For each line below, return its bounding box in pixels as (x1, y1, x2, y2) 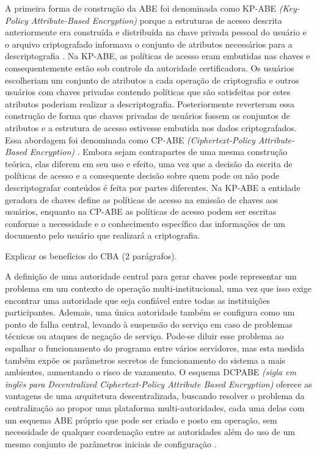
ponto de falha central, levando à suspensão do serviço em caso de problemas (5, 317, 293, 330)
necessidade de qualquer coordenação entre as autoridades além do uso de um (5, 425, 295, 438)
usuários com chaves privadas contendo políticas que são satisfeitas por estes (5, 85, 291, 98)
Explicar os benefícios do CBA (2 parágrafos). (5, 249, 177, 262)
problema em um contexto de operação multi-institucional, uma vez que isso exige (5, 282, 312, 295)
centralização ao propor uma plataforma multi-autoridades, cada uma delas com (5, 402, 305, 414)
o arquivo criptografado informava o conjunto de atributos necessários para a (5, 37, 293, 50)
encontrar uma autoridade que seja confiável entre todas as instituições (5, 294, 271, 306)
